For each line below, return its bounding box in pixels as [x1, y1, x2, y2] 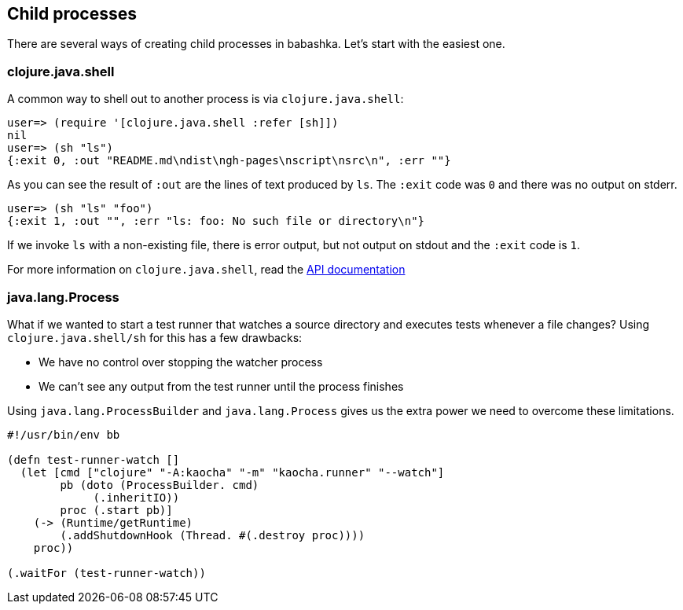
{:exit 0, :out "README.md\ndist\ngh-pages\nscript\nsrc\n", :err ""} [7, 154, 451, 167]
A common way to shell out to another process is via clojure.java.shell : [7, 92, 404, 106]
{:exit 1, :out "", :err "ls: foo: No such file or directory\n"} [7, 215, 425, 228]
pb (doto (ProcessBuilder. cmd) [60, 478, 259, 491]
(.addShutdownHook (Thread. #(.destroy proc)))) [60, 528, 365, 542]
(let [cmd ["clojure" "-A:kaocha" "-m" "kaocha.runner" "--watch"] [20, 465, 445, 479]
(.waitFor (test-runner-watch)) [7, 566, 206, 579]
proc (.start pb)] [60, 503, 173, 516]
